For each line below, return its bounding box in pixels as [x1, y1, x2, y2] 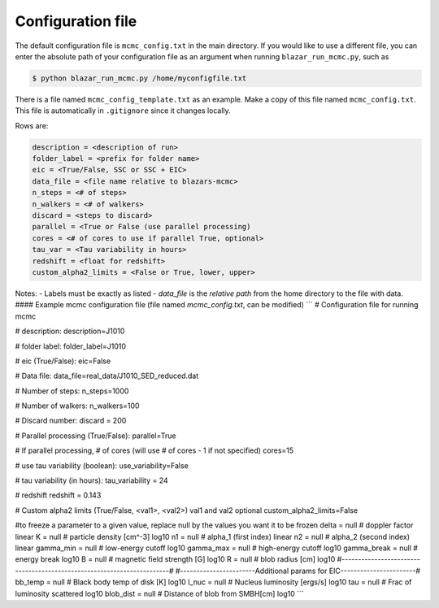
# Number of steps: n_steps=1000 [15, 386, 129, 396]
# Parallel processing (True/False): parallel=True [15, 431, 176, 441]
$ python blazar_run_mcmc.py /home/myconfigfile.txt [32, 73, 247, 83]
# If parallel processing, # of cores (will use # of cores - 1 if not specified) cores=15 [15, 445, 294, 455]
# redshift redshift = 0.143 [15, 490, 102, 500]
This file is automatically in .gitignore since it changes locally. [15, 106, 231, 115]
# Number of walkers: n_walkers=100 [15, 401, 140, 410]
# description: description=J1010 [15, 326, 125, 337]
